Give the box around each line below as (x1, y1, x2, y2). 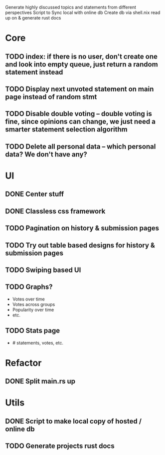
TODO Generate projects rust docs (5, 442, 115, 450)
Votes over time (12, 296, 45, 302)
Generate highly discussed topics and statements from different (5, 4, 136, 10)
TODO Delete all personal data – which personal (5, 142, 156, 150)
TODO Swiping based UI (5, 265, 81, 274)
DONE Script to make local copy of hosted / (5, 417, 142, 425)
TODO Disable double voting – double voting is (5, 109, 152, 118)
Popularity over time (12, 306, 54, 312)
